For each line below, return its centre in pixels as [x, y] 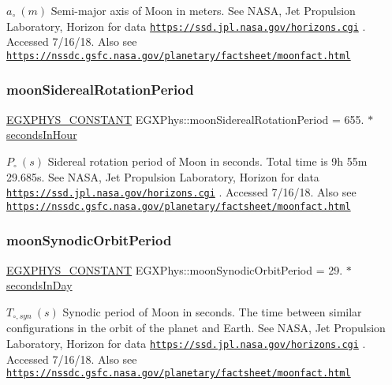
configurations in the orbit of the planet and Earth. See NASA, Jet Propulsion [196, 328]
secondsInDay [39, 285]
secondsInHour [42, 135]
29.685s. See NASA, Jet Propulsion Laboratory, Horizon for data [163, 176]
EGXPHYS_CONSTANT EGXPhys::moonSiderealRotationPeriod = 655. [185, 119]
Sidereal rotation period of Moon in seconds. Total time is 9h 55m [207, 161]
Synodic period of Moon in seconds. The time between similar [212, 311]
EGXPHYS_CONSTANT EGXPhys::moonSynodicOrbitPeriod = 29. [175, 269]
